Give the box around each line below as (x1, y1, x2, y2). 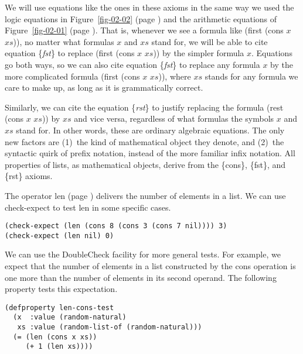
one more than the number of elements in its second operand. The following (5, 271, 277, 283)
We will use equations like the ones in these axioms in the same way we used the (5, 1, 294, 13)
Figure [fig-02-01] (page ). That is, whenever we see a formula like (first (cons (5, 24, 284, 36)
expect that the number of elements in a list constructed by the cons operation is (5, 260, 296, 271)
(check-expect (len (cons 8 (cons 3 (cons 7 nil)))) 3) (5, 222, 227, 231)
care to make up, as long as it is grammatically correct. (5, 81, 203, 94)
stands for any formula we (205, 70, 298, 82)
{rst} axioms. (5, 170, 53, 182)
